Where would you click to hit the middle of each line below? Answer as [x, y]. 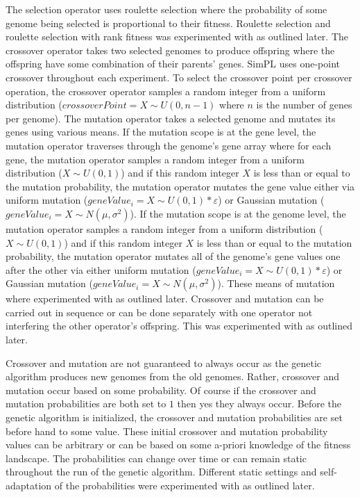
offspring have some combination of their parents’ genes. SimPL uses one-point [173, 64]
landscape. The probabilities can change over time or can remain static [156, 458]
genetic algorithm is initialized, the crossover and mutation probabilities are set [174, 417]
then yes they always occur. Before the [259, 404]
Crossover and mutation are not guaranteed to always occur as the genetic [164, 362]
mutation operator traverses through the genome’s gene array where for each [169, 145]
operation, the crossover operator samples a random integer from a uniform [166, 91]
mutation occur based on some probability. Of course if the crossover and [161, 390]
